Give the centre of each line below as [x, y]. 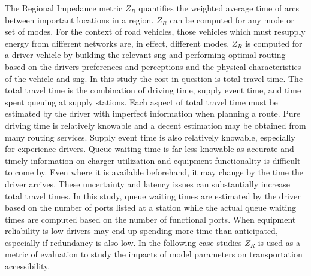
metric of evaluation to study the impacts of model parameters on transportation [154, 254]
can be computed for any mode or [232, 19]
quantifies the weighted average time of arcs [219, 8]
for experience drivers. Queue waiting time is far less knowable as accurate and [150, 149]
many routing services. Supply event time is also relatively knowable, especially [150, 137]
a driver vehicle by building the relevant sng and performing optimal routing [145, 55]
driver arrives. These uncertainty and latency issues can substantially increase [148, 184]
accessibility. [28, 266]
